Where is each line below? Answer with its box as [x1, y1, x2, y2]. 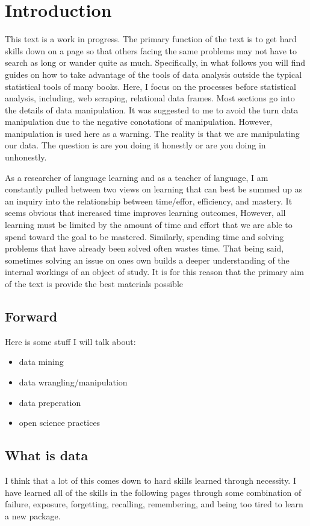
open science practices [19, 416, 101, 429]
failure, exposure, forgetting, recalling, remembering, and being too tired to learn [5, 498, 303, 510]
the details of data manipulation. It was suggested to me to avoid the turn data [5, 103, 299, 116]
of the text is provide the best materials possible [5, 277, 184, 290]
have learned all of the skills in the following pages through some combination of [5, 486, 302, 498]
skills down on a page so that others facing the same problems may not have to [5, 44, 297, 57]
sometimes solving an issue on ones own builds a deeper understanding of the [5, 253, 290, 266]
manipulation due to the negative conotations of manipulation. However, [5, 115, 273, 128]
